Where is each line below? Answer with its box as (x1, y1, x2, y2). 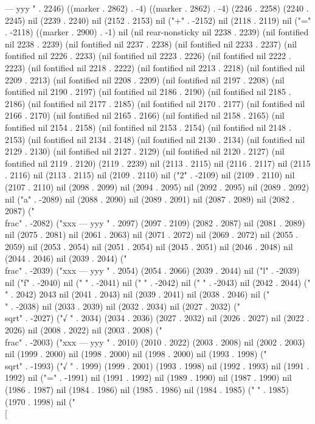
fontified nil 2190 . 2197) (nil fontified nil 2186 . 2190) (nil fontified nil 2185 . (5, 85, 291, 98)
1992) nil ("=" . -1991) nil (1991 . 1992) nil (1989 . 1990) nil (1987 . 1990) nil (5, 371, 292, 384)
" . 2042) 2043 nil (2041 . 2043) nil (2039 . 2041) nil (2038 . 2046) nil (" (5, 288, 270, 301)
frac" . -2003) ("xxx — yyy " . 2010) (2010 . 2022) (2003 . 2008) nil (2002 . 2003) (5, 335, 305, 348)
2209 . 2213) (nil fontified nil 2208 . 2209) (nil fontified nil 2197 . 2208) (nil (5, 73, 285, 86)
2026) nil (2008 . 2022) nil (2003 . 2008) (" (5, 324, 162, 336)
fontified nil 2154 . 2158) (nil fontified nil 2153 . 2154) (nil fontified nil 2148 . (5, 120, 291, 133)
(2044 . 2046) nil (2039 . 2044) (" (5, 252, 127, 265)
